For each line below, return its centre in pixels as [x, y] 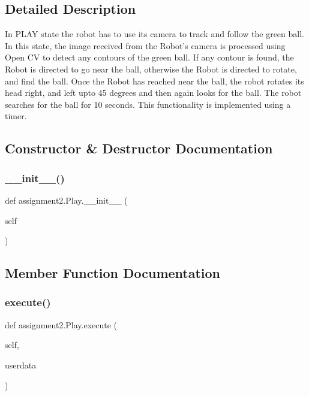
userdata [21, 365]
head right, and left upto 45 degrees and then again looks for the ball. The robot [153, 93]
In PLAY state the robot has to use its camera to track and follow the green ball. [154, 34]
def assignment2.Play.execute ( [61, 324]
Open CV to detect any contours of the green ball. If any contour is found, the [149, 57]
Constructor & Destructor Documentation [139, 148]
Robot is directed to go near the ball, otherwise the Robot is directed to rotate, [151, 69]
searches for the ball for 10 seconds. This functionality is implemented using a [148, 104]
